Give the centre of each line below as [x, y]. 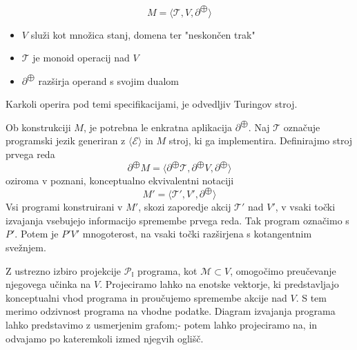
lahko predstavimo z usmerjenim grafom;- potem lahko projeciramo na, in [162, 324]
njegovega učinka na [48, 284]
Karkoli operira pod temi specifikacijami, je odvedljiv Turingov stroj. [152, 104]
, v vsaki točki [305, 207]
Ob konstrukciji [38, 127]
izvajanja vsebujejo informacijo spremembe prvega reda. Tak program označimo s [177, 220]
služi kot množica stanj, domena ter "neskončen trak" [143, 34]
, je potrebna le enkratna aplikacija [158, 127]
